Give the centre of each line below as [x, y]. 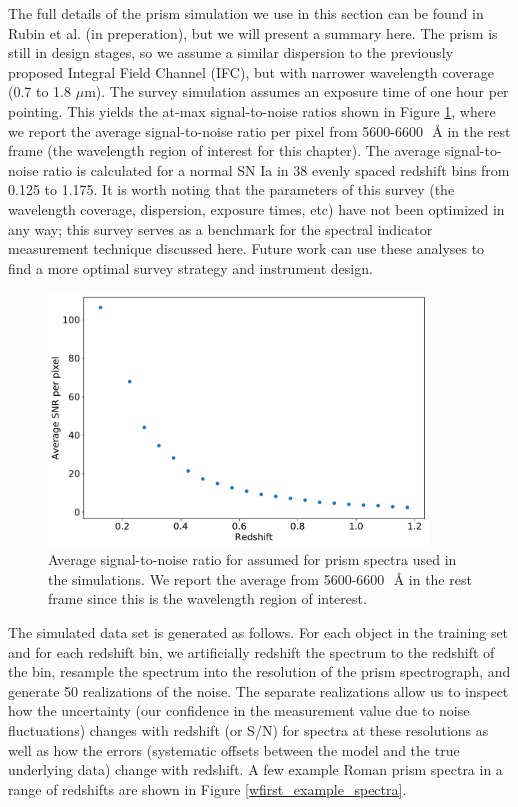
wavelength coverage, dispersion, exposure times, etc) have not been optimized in [256, 208]
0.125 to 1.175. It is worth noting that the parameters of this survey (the [231, 189]
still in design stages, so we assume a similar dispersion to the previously [231, 52]
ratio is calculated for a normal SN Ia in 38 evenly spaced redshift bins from [276, 169]
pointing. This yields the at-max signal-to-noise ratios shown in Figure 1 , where [252, 110]
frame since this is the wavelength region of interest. [207, 598]
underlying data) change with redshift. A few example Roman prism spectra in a [255, 769]
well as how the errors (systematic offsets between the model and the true [234, 749]
